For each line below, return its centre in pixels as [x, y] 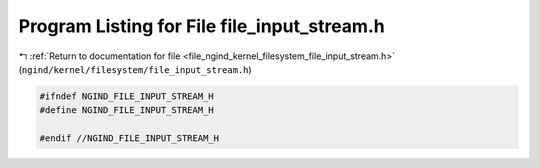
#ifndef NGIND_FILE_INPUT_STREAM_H [126, 96]
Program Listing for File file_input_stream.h [201, 26]
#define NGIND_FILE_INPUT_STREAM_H [126, 110]
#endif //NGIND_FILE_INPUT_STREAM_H [129, 138]
